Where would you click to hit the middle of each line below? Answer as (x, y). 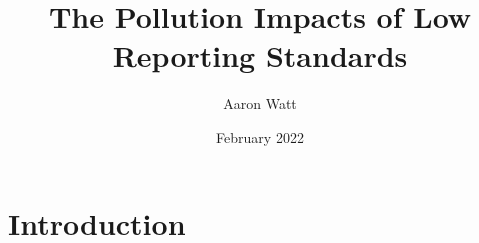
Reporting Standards (260, 55)
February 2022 (260, 136)
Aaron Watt (260, 103)
